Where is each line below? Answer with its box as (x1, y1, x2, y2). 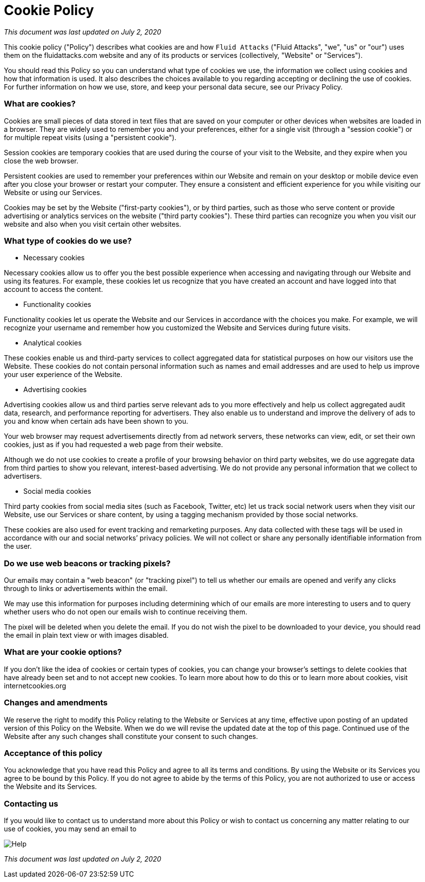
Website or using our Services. (4, 188, 102, 197)
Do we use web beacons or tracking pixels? (4, 558, 171, 568)
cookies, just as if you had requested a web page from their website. (4, 440, 223, 449)
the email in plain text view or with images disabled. (4, 631, 169, 639)
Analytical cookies (23, 339, 82, 347)
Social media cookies (23, 487, 91, 496)
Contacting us (4, 798, 58, 809)
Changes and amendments (4, 698, 108, 708)
